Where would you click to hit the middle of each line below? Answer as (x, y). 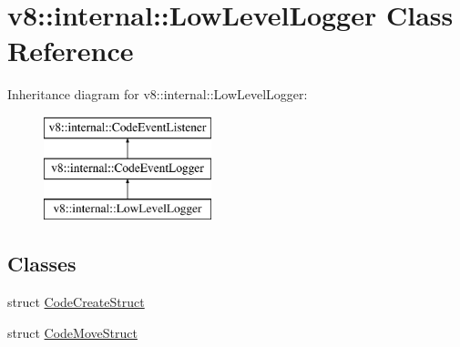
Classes (42, 264)
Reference (71, 51)
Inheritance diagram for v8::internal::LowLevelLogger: (158, 94)
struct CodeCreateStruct (76, 302)
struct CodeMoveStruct (72, 332)
